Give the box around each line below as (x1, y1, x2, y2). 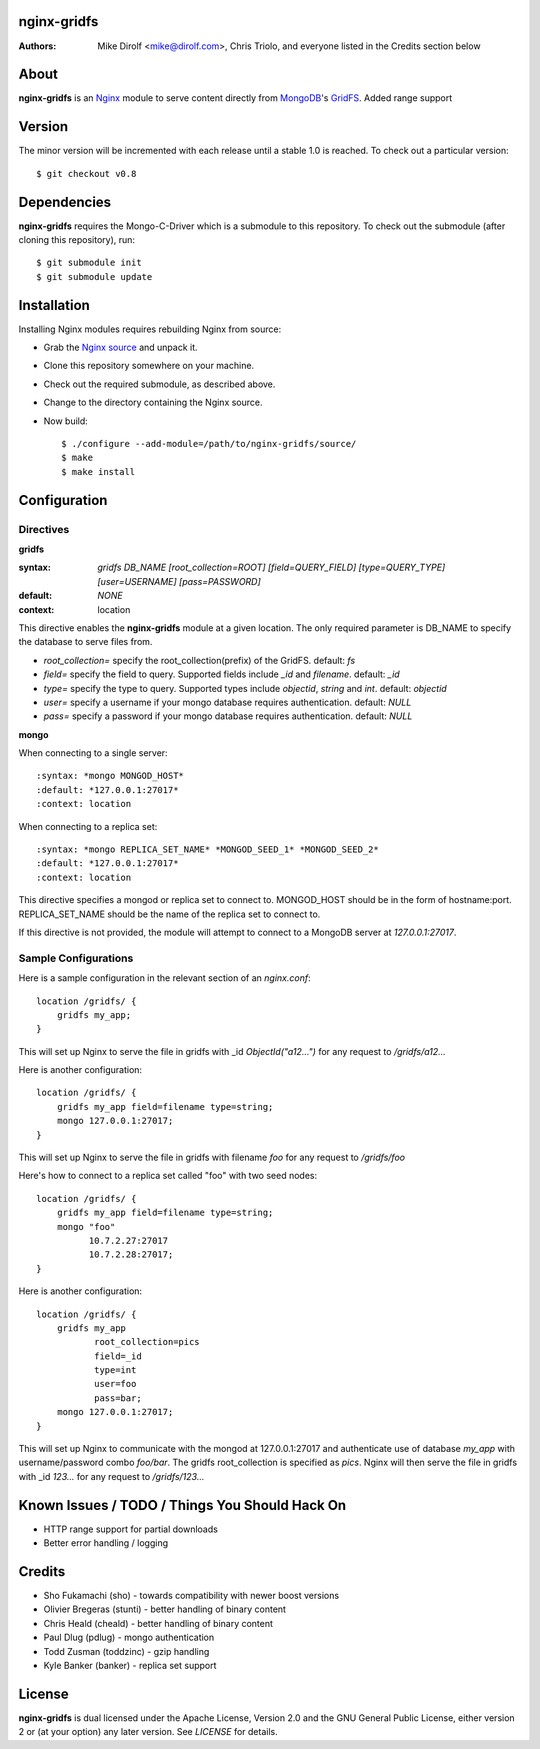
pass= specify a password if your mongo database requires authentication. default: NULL (43, 710, 413, 722)
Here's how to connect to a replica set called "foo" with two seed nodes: (18, 1170, 318, 1182)
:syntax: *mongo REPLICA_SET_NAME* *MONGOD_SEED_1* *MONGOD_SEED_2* (36, 844, 379, 855)
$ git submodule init (36, 257, 142, 269)
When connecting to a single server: (18, 747, 169, 759)
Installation (18, 296, 90, 314)
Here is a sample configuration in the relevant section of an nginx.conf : (18, 972, 311, 984)
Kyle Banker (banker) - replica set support (43, 1659, 217, 1671)
